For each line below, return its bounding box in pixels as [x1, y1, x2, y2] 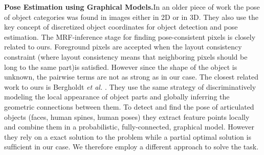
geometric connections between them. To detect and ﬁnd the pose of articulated [4, 101, 254, 112]
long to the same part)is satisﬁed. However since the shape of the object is [4, 61, 237, 72]
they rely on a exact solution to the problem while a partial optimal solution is [4, 131, 251, 142]
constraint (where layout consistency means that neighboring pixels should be [4, 51, 248, 62]
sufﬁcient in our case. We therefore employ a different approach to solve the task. [4, 141, 259, 152]
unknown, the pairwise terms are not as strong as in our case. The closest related [4, 71, 259, 82]
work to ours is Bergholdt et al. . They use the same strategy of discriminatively [4, 81, 256, 92]
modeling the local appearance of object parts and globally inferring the [4, 91, 230, 102]
